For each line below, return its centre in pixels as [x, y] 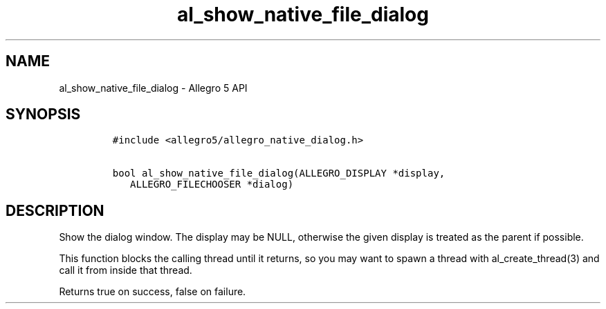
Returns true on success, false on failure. [153, 292]
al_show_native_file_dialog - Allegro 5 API [153, 88]
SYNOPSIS [43, 114]
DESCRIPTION [55, 210]
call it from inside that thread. [126, 270]
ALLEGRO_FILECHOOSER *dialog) [212, 185]
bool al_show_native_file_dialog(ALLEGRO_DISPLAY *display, [279, 173]
